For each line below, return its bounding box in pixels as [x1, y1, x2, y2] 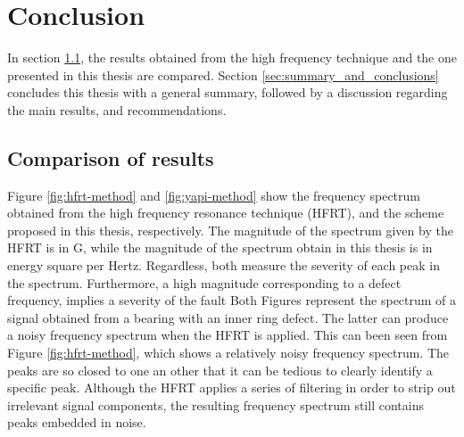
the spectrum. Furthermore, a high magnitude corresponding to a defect [7, 273, 402, 292]
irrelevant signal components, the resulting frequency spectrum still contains [7, 395, 424, 414]
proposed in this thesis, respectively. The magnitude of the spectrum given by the [7, 220, 453, 239]
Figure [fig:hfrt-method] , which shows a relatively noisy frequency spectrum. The [7, 343, 450, 362]
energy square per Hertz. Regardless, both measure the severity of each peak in [7, 256, 440, 275]
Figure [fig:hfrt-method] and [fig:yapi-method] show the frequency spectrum [7, 186, 420, 204]
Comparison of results [7, 144, 214, 171]
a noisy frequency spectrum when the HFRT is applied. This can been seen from [7, 326, 448, 344]
